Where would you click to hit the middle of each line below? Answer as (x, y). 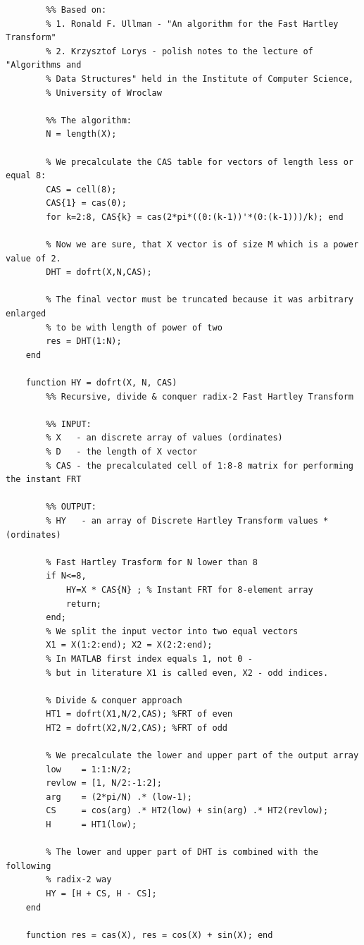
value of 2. (33, 258)
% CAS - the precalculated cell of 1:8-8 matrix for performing (200, 465)
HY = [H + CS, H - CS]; (101, 894)
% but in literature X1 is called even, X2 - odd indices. (187, 673)
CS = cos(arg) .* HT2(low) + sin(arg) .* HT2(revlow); (187, 811)
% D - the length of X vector (122, 452)
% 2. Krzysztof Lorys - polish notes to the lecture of (180, 51)
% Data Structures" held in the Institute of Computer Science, (200, 79)
